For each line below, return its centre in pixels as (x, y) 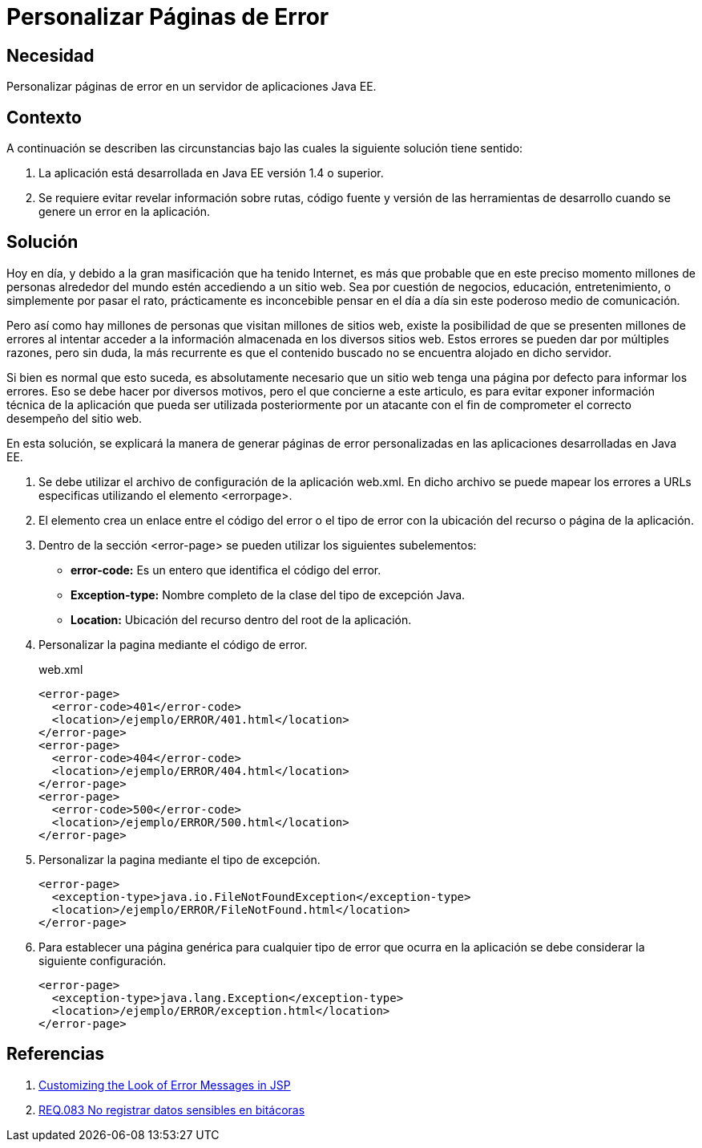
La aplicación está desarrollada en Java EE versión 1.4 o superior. (211, 173)
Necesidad (50, 55)
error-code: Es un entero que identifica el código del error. (226, 570)
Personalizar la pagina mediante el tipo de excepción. (180, 859)
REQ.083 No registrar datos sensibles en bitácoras (172, 1109)
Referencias (56, 1054)
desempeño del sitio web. (75, 418)
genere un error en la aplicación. (124, 212)
